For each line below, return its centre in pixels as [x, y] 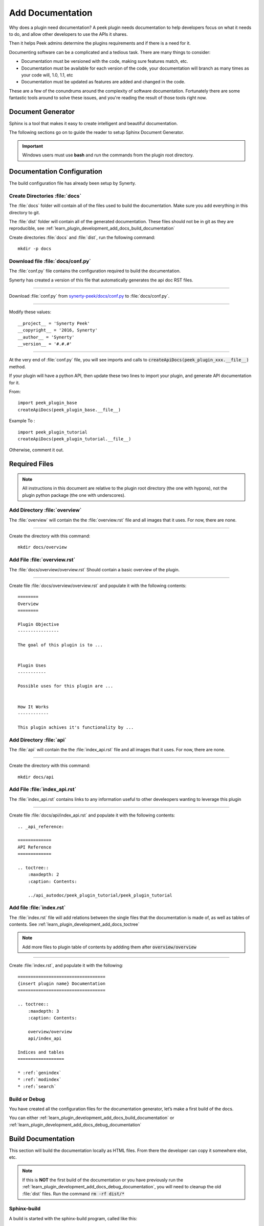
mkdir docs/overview [42, 547]
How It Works [33, 707]
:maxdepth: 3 [43, 1011]
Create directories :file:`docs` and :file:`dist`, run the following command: [82, 237]
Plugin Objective [38, 624]
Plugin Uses [32, 665]
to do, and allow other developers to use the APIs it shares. [68, 34]
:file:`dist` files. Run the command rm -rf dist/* [73, 1194]
